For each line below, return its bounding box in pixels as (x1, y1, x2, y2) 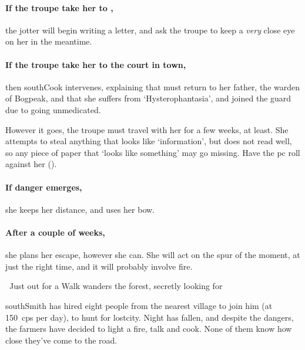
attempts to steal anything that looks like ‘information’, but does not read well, (5, 135, 292, 147)
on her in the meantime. (5, 35, 92, 47)
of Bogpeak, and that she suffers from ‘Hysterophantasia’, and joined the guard (5, 92, 291, 104)
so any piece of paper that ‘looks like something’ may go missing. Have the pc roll (5, 146, 300, 158)
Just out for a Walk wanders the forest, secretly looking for (9, 280, 223, 292)
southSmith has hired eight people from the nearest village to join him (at (5, 299, 273, 311)
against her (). (5, 158, 57, 170)
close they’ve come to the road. (5, 334, 118, 346)
